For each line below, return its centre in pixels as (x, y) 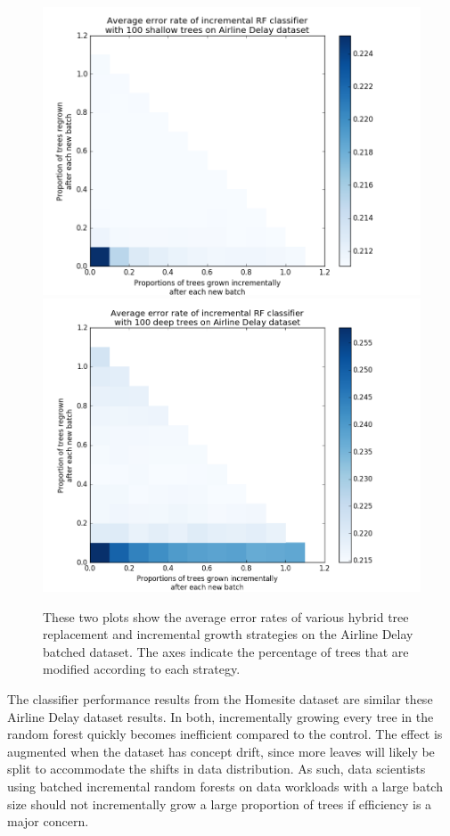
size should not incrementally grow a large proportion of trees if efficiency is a (220, 803)
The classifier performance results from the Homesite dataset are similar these (220, 698)
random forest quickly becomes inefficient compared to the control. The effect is (225, 734)
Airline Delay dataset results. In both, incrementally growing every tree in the (221, 716)
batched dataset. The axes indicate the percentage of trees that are (226, 651)
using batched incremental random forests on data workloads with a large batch (225, 786)
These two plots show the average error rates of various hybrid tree (226, 616)
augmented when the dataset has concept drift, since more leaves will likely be (221, 751)
